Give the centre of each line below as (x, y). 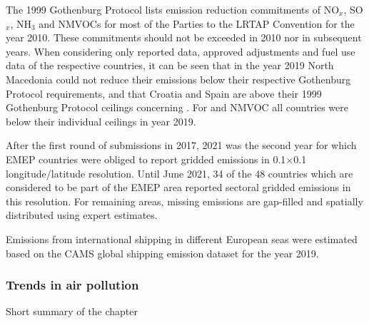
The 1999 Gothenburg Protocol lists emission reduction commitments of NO (173, 9)
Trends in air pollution (72, 285)
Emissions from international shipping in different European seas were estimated (182, 239)
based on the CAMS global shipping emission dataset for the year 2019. (162, 253)
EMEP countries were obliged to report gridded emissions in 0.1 (146, 159)
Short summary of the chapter (72, 311)
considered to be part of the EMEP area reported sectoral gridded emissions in (178, 187)
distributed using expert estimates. (82, 215)
